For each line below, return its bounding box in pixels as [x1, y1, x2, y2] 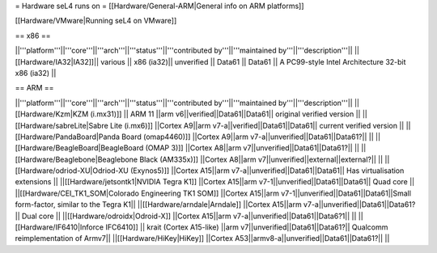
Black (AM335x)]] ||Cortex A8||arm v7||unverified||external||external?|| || [138, 154, 384, 164]
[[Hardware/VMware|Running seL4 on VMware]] [15, 16, 177, 26]
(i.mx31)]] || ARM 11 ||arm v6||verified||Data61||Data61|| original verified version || [90, 109, 361, 119]
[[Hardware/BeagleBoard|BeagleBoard [15, 143, 144, 153]
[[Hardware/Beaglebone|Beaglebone [15, 154, 138, 164]
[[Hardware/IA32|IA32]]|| [15, 57, 100, 66]
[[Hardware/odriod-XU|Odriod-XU [15, 166, 129, 175]
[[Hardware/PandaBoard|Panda [15, 132, 121, 141]
